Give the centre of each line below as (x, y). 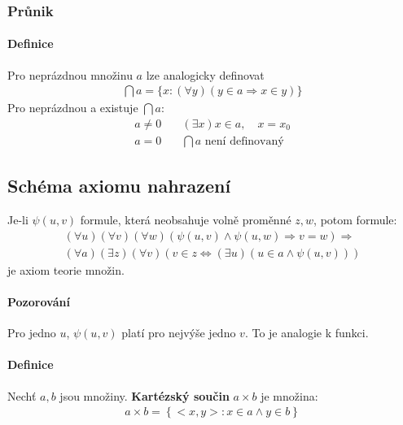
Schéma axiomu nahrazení (119, 186)
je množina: (289, 395)
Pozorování (39, 301)
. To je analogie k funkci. (307, 333)
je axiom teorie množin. (66, 269)
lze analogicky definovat (205, 74)
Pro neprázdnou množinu (70, 74)
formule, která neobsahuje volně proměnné (186, 220)
